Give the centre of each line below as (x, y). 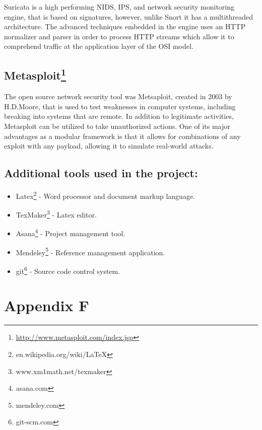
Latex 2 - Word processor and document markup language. (106, 195)
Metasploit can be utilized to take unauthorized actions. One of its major (117, 126)
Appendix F (47, 305)
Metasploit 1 (35, 74)
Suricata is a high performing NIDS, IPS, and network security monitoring (119, 7)
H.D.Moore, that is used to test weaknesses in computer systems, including (120, 106)
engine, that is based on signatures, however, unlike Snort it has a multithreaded (129, 16)
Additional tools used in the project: (101, 173)
